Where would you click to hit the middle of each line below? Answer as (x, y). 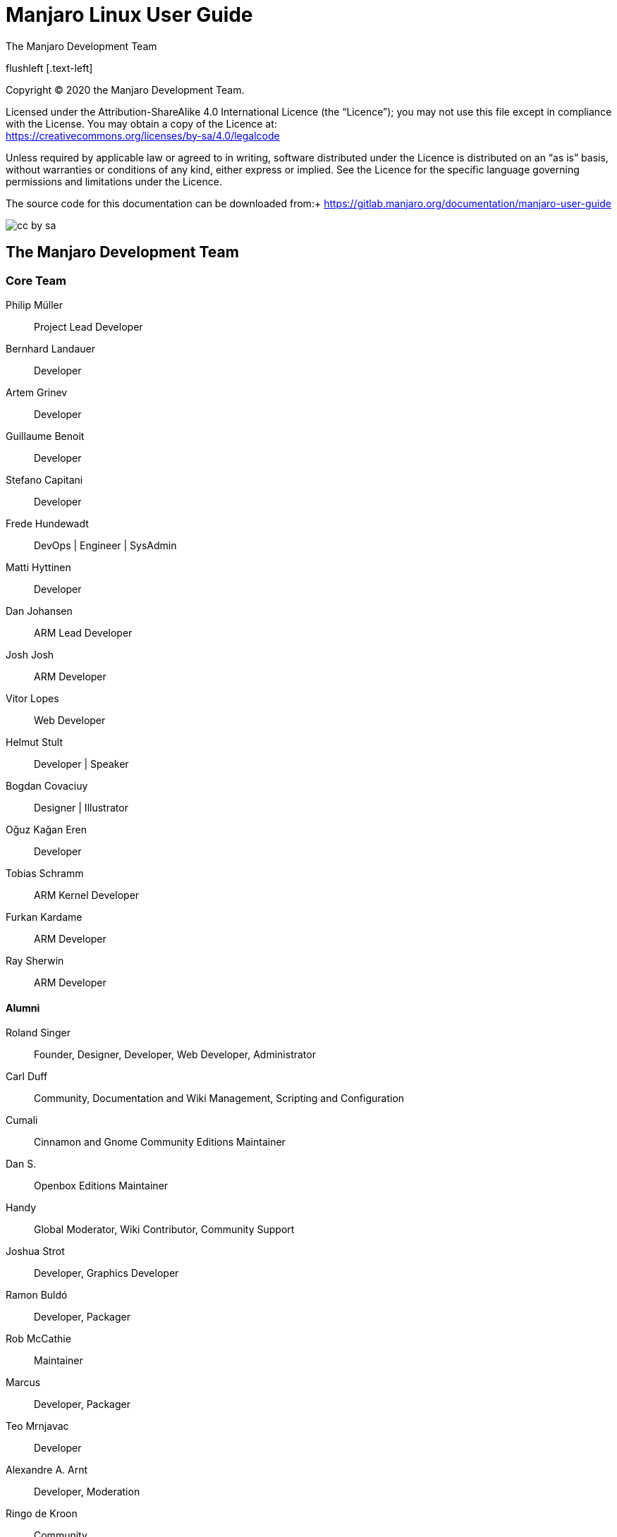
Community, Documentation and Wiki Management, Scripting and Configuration (219, 1098)
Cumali (22, 1120)
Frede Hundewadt (47, 523)
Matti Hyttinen (38, 567)
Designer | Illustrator (81, 807)
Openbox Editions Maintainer (101, 1186)
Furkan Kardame (44, 917)
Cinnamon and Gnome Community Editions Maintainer (160, 1142)
